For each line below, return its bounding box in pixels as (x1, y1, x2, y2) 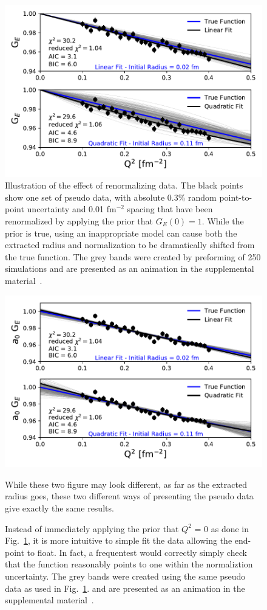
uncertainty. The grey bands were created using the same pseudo (5, 570, 246, 582)
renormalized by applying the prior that (5, 215, 154, 227)
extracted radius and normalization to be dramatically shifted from (5, 238, 255, 251)
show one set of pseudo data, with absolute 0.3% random (5, 190, 217, 203)
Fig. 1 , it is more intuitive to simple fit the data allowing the (5, 534, 232, 547)
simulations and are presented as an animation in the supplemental (5, 262, 254, 275)
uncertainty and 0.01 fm (27, 203, 117, 215)
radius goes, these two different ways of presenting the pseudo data (5, 490, 254, 502)
